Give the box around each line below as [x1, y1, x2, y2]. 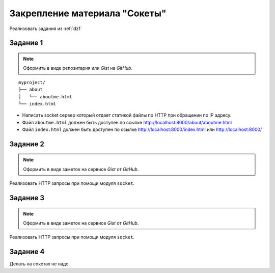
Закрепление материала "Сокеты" [9, 8, 167, 19]
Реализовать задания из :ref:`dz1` [9, 25, 82, 32]
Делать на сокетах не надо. [9, 261, 70, 267]
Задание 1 [9, 39, 43, 47]
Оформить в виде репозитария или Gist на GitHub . [23, 65, 132, 71]
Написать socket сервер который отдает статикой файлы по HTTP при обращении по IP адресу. [22, 112, 232, 118]
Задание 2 [9, 140, 44, 148]
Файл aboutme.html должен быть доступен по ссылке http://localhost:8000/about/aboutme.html [22, 119, 232, 125]
